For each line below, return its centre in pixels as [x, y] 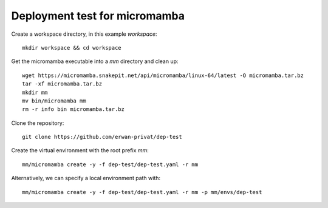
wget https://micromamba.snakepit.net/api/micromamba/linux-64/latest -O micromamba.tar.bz [163, 75]
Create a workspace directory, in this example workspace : [84, 34]
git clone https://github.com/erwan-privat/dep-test [102, 137]
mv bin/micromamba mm [54, 101]
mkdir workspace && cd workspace [72, 48]
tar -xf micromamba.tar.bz [62, 84]
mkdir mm [35, 92]
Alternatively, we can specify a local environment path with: [86, 178]
